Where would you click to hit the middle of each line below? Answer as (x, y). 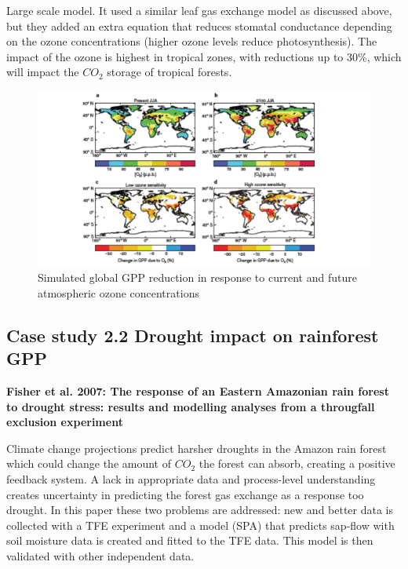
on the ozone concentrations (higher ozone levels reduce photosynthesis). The (192, 41)
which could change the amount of (89, 463)
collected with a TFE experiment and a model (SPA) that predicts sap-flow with (200, 525)
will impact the (43, 72)
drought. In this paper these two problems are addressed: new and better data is (200, 510)
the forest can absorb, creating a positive (297, 463)
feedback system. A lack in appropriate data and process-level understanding (191, 478)
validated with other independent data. (100, 555)
